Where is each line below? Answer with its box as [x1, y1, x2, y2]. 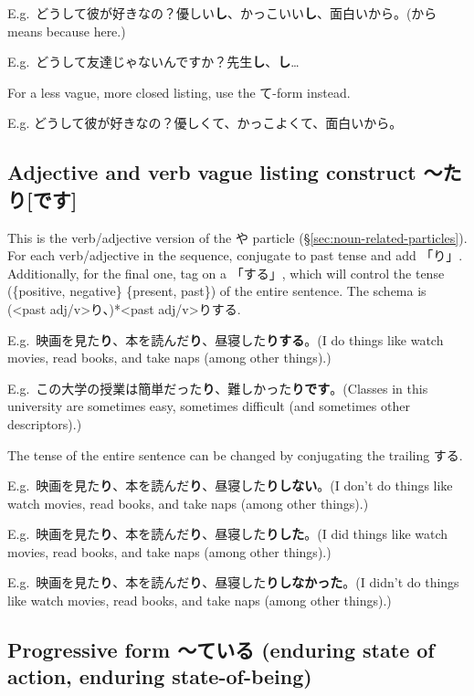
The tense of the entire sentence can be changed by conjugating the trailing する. [7, 445, 463, 464]
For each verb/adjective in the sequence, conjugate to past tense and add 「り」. [7, 246, 463, 265]
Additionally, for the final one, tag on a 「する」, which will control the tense [7, 263, 445, 282]
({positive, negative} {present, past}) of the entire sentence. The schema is [7, 281, 427, 301]
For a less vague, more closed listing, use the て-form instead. [7, 82, 351, 101]
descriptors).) [7, 414, 82, 433]
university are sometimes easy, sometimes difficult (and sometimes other [7, 396, 410, 416]
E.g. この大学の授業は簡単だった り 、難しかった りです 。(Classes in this [7, 378, 428, 397]
